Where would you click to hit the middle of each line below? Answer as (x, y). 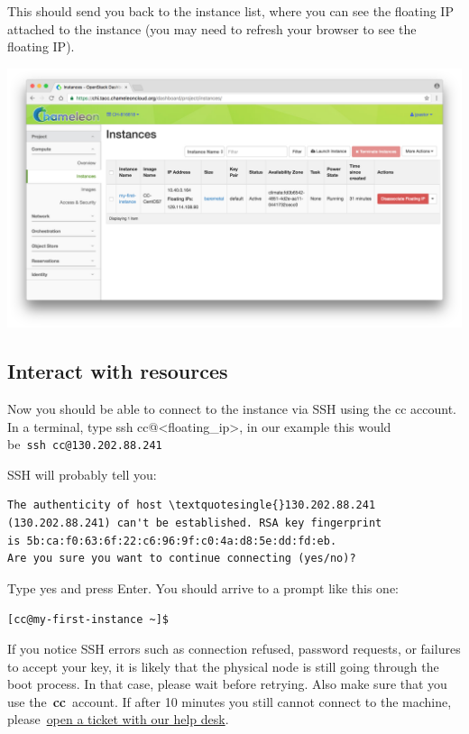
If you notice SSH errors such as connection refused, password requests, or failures (234, 649)
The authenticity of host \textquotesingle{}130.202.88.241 (192, 505)
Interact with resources (118, 371)
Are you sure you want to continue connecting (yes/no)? (182, 559)
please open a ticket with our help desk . (118, 719)
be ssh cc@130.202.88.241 (85, 444)
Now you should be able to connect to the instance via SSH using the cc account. (232, 409)
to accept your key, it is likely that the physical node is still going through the (223, 666)
